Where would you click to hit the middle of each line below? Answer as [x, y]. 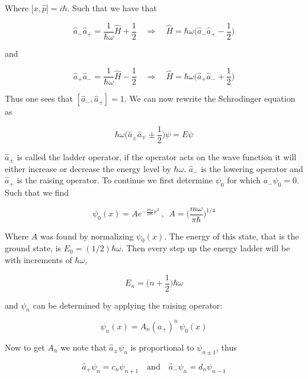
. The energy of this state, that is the [232, 236]
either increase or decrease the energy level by [88, 168]
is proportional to [162, 347]
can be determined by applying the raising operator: [128, 305]
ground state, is [33, 248]
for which [244, 180]
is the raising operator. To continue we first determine [115, 180]
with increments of [38, 260]
